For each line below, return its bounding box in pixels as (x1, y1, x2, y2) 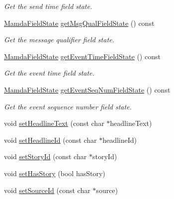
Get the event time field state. (4, 68, 94, 78)
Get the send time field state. (4, 1, 92, 11)
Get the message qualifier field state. (4, 34, 114, 45)
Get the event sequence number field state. (4, 101, 132, 111)
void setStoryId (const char (4, 151, 87, 162)
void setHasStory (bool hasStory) (4, 168, 105, 178)
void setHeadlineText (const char (4, 118, 104, 128)
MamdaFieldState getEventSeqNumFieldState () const (4, 84, 171, 95)
